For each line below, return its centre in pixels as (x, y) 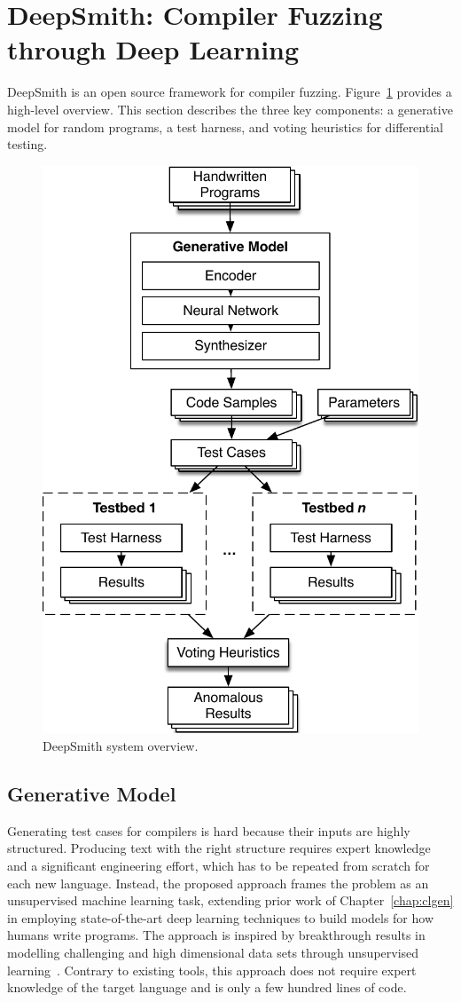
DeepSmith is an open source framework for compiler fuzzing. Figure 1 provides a (230, 92)
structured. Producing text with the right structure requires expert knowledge (219, 848)
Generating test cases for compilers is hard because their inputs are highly (209, 830)
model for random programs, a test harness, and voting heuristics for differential (225, 126)
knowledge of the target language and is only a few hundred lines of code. (207, 987)
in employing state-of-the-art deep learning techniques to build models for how (221, 917)
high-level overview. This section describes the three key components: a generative (230, 109)
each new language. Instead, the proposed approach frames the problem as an (218, 883)
